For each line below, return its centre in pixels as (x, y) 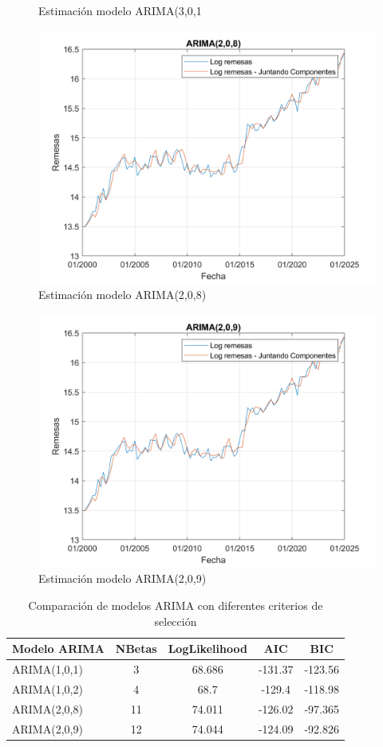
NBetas (136, 649)
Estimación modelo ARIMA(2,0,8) (122, 295)
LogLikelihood (207, 649)
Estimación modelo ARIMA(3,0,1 (120, 10)
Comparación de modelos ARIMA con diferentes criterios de (176, 605)
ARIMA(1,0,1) (47, 669)
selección (176, 621)
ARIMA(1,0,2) (47, 688)
